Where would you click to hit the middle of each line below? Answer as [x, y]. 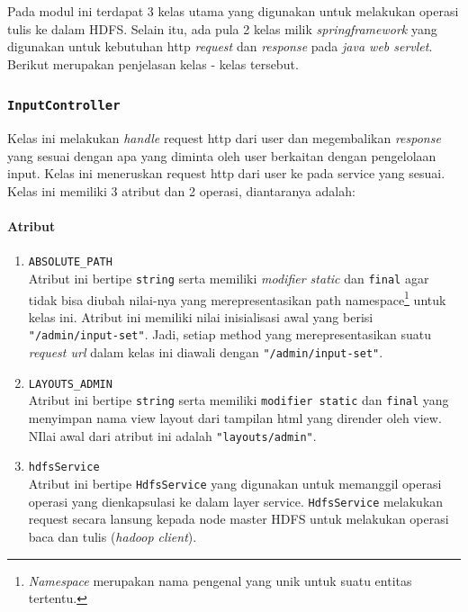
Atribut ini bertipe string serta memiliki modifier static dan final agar [229, 278]
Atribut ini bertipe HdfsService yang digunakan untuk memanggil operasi [235, 484]
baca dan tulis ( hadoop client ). [112, 536]
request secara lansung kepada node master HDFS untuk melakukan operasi [238, 519]
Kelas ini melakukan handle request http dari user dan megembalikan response [224, 138]
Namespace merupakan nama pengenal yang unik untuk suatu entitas [220, 580]
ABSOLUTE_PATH [70, 262]
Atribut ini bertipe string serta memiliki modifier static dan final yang [238, 400]
